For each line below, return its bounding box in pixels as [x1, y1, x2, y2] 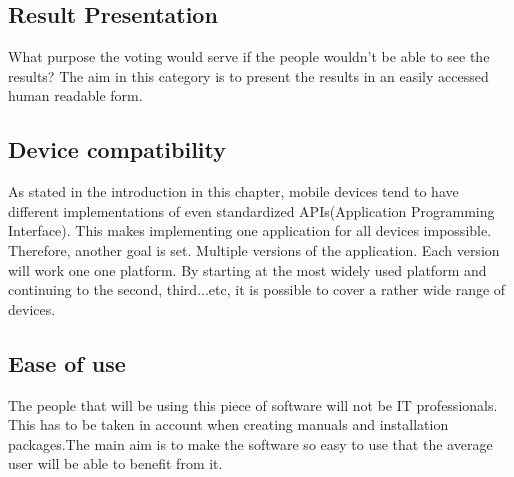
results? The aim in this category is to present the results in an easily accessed [8, 65, 489, 86]
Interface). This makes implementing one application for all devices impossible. [8, 220, 492, 241]
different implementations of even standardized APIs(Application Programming [8, 200, 495, 221]
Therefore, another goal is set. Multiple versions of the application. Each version [8, 239, 500, 260]
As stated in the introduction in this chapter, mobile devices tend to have [8, 181, 459, 202]
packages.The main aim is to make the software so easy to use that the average [8, 433, 493, 454]
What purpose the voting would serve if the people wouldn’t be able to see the [8, 46, 490, 67]
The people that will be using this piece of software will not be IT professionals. [8, 394, 498, 415]
